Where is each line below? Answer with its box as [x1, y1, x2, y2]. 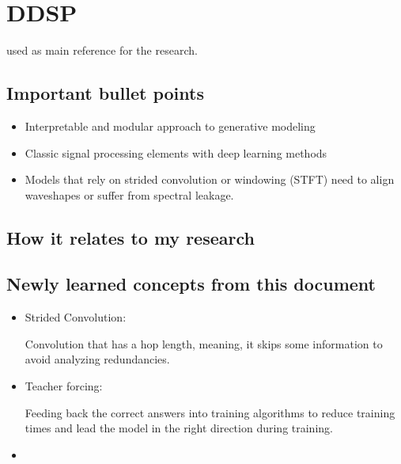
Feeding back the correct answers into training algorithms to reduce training [25, 404, 395, 420]
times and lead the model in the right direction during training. [25, 420, 333, 436]
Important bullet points [6, 81, 204, 105]
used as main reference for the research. [6, 42, 198, 59]
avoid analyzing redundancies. [25, 351, 170, 367]
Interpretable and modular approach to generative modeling [25, 117, 316, 134]
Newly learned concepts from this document [6, 272, 376, 296]
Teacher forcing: [25, 378, 103, 394]
